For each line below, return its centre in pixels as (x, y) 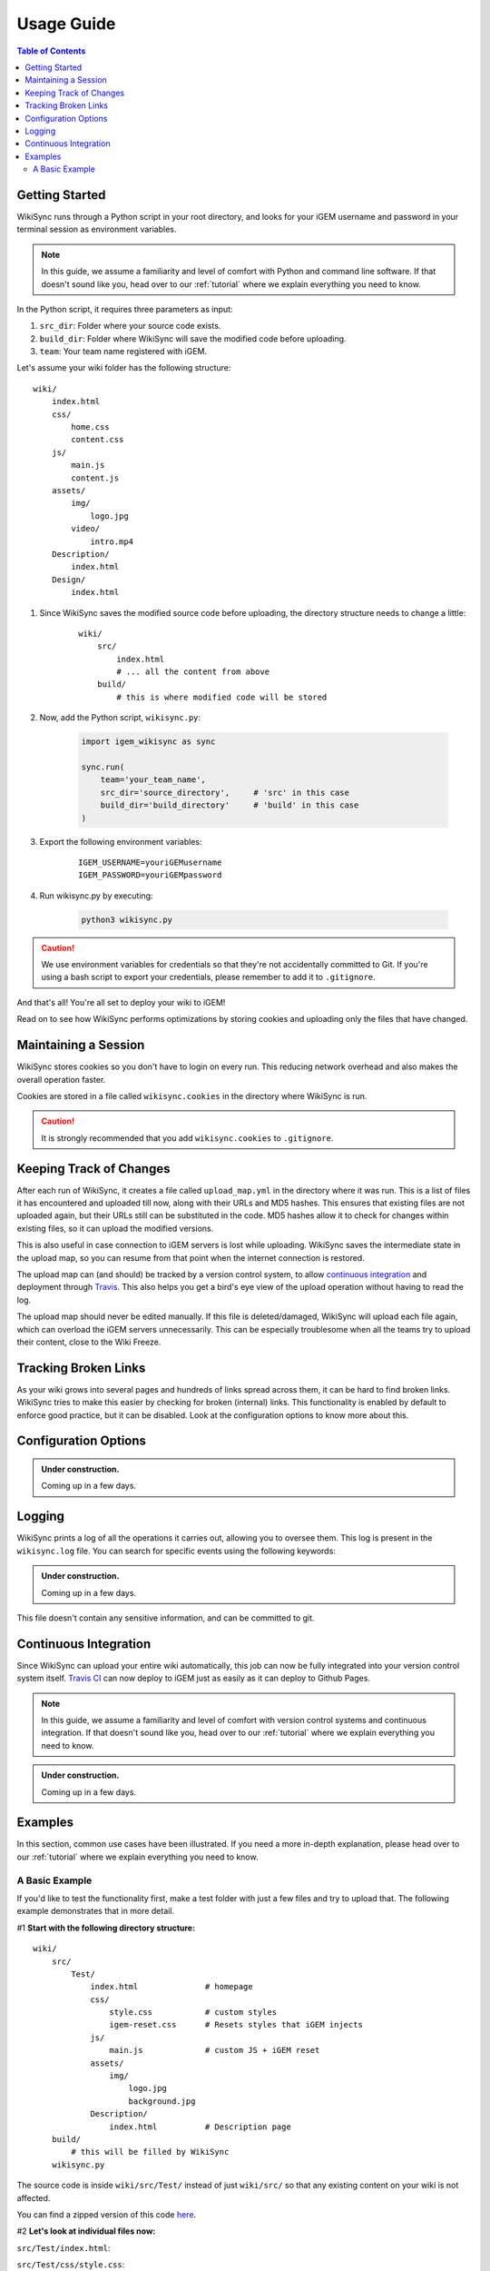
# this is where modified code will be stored (222, 697)
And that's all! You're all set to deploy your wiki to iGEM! (121, 1002)
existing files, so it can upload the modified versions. (115, 1228)
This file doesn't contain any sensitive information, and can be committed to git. (166, 1618)
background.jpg (162, 2101)
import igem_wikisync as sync (148, 742)
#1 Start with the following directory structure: (106, 1928)
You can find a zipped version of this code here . (107, 2214)
